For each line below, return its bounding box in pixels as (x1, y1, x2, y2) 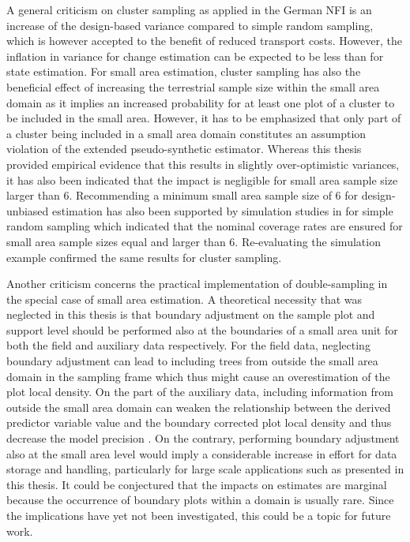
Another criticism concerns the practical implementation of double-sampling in (6, 275, 388, 292)
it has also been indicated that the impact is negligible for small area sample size (6, 171, 398, 188)
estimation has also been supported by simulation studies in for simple (52, 202, 393, 219)
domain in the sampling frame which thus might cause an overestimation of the (6, 368, 390, 384)
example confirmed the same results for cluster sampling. (6, 249, 282, 265)
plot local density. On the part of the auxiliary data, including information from (6, 383, 393, 400)
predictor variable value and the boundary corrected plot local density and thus (6, 414, 392, 431)
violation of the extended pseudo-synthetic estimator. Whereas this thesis (6, 140, 362, 157)
